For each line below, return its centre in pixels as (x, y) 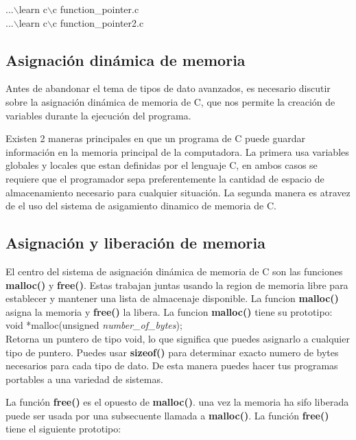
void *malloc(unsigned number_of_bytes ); (94, 325)
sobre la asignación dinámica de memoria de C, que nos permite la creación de (170, 101)
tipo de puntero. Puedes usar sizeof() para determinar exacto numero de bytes (172, 352)
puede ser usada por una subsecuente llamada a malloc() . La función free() (167, 415)
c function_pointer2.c (98, 22)
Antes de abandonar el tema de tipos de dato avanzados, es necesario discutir (168, 88)
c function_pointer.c (96, 9)
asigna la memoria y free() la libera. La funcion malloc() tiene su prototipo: (169, 311)
